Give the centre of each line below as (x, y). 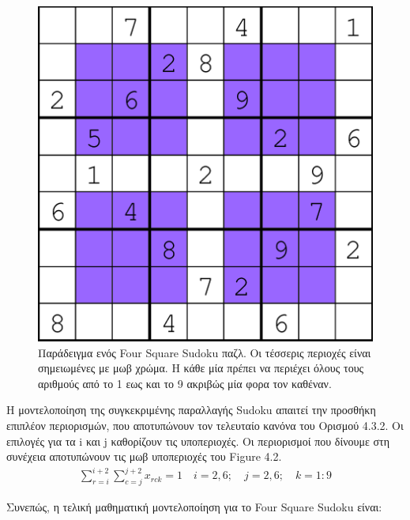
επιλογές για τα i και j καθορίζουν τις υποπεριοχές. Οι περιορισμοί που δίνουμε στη (198, 441)
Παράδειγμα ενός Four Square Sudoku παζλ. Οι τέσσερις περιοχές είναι (205, 352)
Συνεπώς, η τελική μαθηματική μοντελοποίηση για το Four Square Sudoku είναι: (194, 507)
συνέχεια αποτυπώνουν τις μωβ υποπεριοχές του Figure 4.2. (144, 456)
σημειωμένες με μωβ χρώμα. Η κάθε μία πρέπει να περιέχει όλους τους (201, 368)
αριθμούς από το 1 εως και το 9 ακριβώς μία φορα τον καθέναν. (185, 383)
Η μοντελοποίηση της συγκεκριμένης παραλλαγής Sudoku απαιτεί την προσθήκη (191, 410)
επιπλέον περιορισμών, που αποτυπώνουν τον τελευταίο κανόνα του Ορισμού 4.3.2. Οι (205, 425)
